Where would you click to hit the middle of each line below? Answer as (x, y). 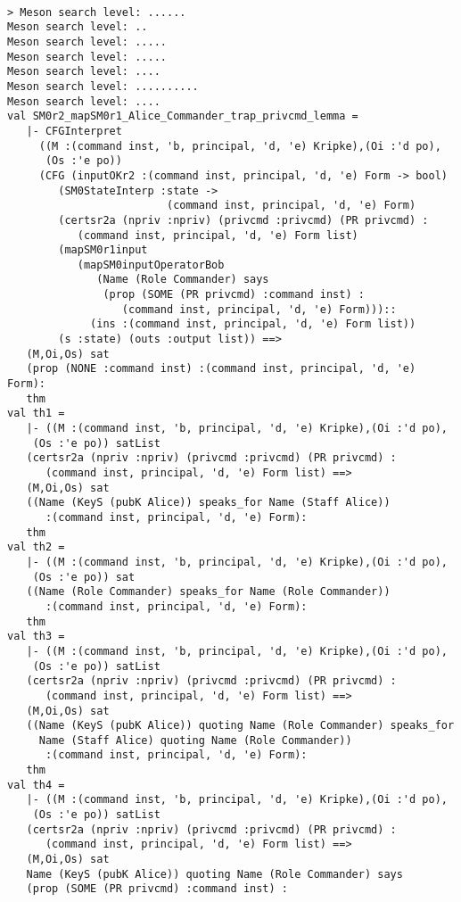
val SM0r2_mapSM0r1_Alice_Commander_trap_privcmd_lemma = (183, 116)
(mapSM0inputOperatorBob (151, 265)
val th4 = (36, 785)
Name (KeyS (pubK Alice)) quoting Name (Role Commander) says (214, 874)
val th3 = (36, 637)
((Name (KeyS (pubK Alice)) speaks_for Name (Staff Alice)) (208, 503)
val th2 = (36, 547)
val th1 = (36, 414)
